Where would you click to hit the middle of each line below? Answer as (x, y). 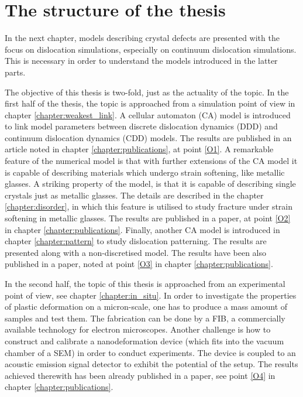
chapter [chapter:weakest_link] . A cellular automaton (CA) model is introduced (148, 114)
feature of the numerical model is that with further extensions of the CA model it (151, 161)
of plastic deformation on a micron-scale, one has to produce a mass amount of (146, 307)
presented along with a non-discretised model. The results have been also (135, 252)
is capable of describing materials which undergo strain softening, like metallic (145, 172)
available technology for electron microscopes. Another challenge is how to (138, 329)
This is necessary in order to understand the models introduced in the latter (141, 61)
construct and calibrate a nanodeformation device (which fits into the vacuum (144, 340)
